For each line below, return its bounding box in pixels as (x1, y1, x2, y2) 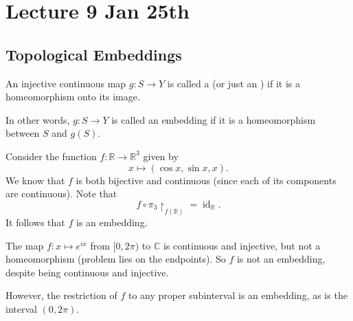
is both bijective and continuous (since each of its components (76, 173, 337, 187)
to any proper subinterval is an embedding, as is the (128, 288, 348, 302)
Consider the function (5, 148, 97, 163)
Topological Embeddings (5, 43, 182, 65)
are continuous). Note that (5, 186, 117, 201)
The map (5, 238, 44, 252)
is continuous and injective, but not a (163, 238, 321, 252)
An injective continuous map (5, 76, 126, 90)
